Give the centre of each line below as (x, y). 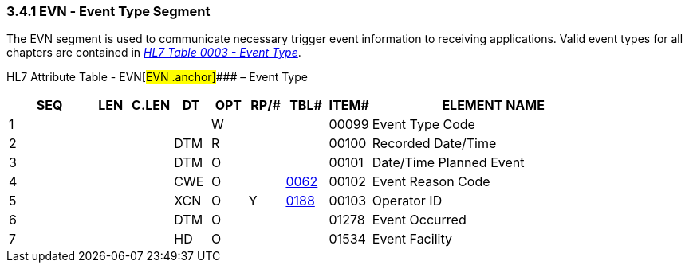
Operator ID (407, 201)
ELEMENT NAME (493, 105)
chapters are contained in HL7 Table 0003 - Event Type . (154, 53)
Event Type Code (423, 125)
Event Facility (412, 239)
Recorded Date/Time (434, 144)
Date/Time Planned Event (448, 163)
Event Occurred (419, 220)
